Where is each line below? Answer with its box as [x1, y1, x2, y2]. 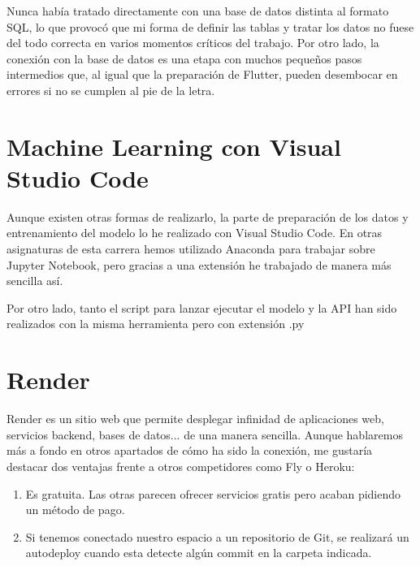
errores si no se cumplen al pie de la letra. [6, 81, 215, 98]
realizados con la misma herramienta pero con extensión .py [6, 315, 305, 332]
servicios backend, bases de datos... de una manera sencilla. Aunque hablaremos [6, 426, 403, 443]
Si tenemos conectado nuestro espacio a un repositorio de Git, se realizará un [25, 528, 409, 545]
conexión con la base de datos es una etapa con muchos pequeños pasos [6, 50, 362, 67]
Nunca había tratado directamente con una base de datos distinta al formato [6, 2, 389, 19]
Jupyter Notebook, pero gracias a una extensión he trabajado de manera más [6, 256, 392, 273]
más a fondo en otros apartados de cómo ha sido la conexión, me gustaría [6, 442, 373, 459]
